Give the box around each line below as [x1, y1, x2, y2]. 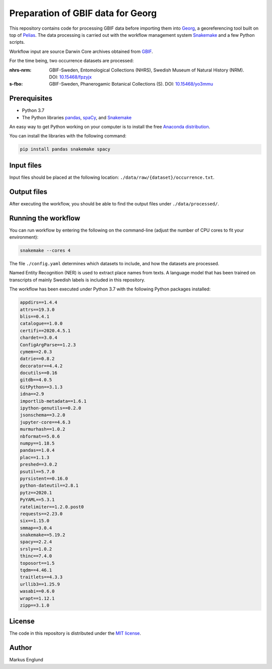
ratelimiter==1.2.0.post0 [20, 504, 84, 509]
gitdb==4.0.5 [20, 377, 52, 383]
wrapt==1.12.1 [20, 596, 55, 601]
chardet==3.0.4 [20, 335, 57, 341]
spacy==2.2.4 [20, 539, 52, 545]
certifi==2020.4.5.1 [20, 328, 71, 333]
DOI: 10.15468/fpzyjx [49, 73, 92, 80]
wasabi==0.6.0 [20, 588, 55, 594]
